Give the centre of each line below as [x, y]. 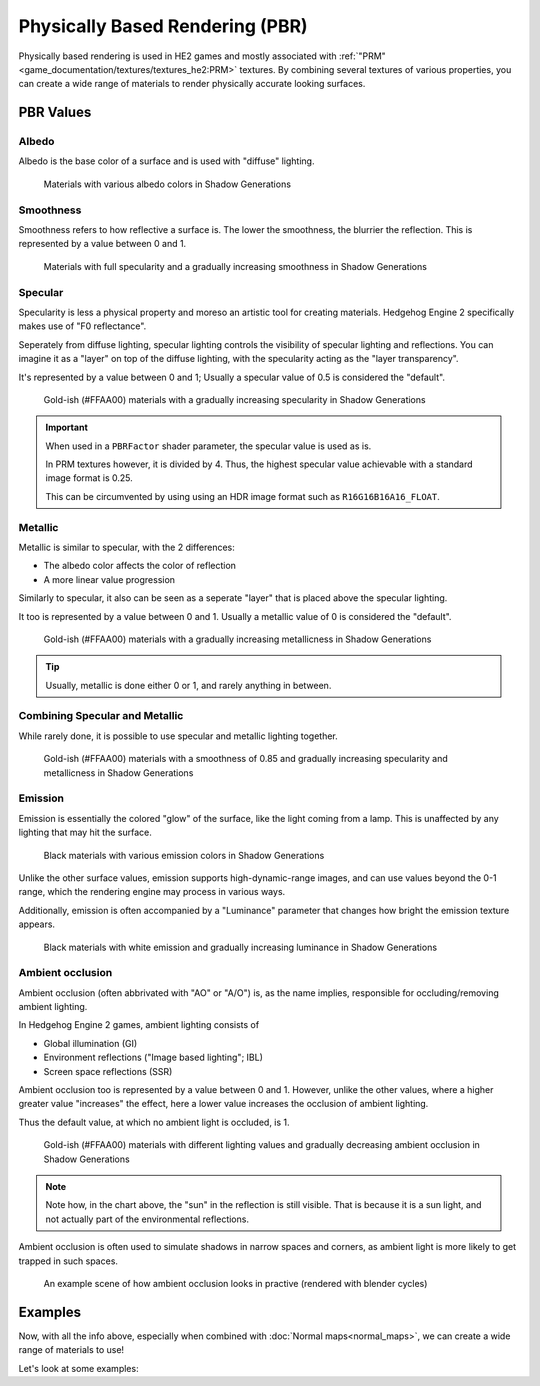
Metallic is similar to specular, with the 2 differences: [126, 547]
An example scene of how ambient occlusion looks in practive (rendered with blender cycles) [235, 1283]
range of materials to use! [71, 1350]
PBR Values [55, 112]
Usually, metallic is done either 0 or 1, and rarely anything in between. [188, 685]
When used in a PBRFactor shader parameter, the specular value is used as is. [208, 446]
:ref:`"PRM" [362, 56]
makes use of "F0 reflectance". [82, 326]
